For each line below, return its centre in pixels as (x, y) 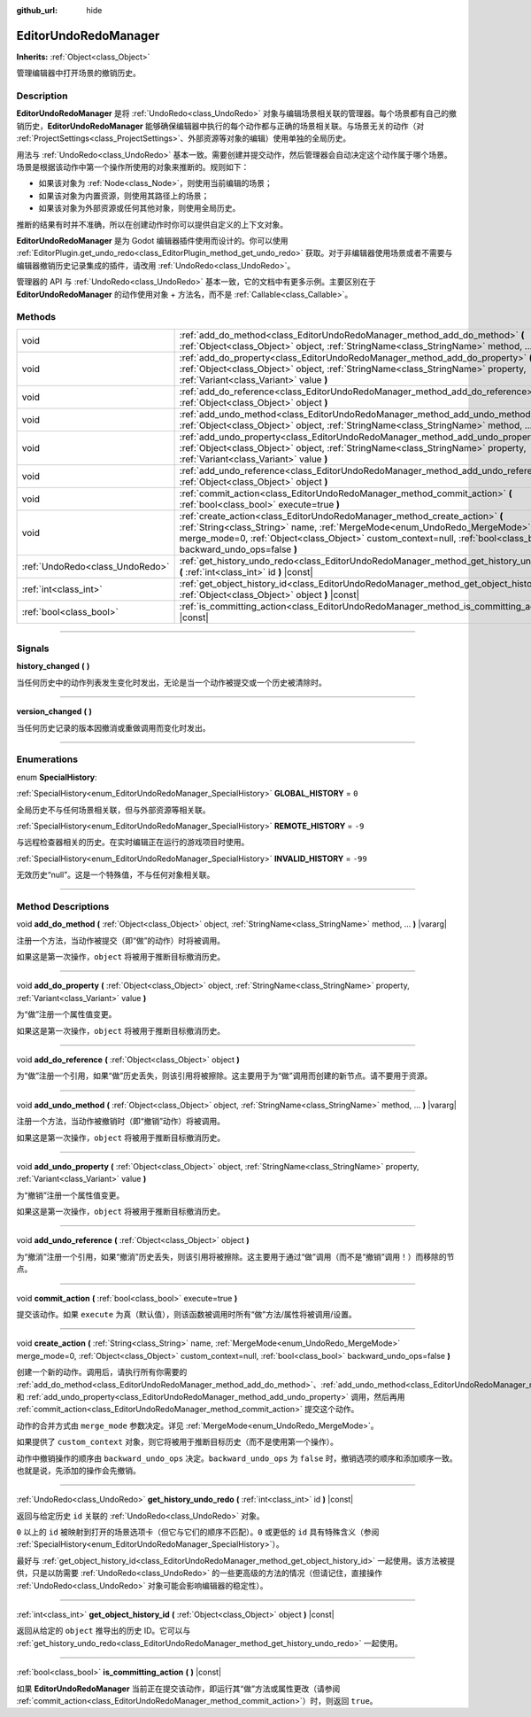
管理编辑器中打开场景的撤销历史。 (78, 73)
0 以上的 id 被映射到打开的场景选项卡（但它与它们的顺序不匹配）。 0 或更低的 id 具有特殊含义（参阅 (198, 1532)
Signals (33, 649)
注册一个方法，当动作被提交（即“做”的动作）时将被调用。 (121, 940)
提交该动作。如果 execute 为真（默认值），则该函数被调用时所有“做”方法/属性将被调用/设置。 (187, 1315)
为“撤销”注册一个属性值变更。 (70, 1195)
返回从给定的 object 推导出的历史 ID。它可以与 (104, 1631)
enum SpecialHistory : (57, 777)
